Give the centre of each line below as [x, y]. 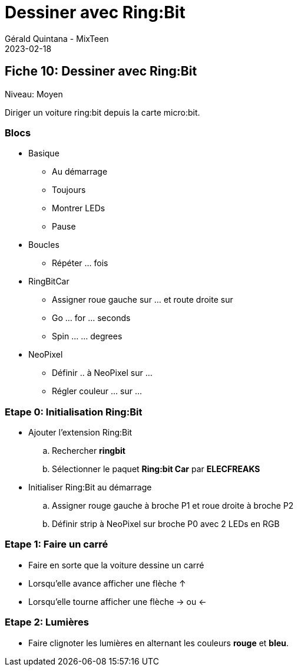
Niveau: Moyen [34, 94]
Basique [44, 153]
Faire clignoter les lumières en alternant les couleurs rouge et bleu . [159, 643]
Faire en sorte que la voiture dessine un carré [116, 565]
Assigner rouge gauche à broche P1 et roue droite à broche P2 [173, 506]
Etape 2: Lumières [47, 622]
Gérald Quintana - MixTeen [57, 38]
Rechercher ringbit [89, 451]
